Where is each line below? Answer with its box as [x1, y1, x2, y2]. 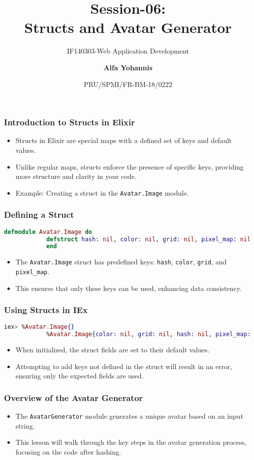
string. [15, 420, 35, 431]
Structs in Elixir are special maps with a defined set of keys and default [15, 135, 232, 145]
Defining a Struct [4, 208, 74, 221]
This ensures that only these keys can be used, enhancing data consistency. [15, 283, 242, 293]
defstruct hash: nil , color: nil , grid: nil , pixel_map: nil [46, 235, 251, 243]
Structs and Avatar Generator [24, 17, 232, 37]
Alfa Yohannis [103, 62, 153, 72]
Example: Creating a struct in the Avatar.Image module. [15, 187, 189, 198]
